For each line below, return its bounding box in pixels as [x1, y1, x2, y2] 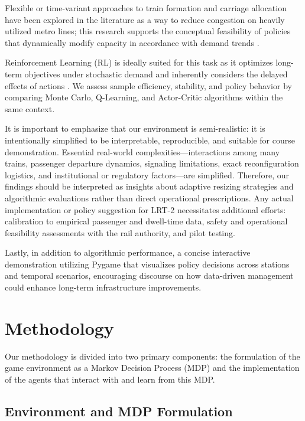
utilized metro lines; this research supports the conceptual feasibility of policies [5, 25, 291, 37]
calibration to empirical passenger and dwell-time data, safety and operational [5, 215, 288, 227]
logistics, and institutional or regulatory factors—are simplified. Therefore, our [5, 168, 290, 181]
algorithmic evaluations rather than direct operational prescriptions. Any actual [5, 191, 294, 204]
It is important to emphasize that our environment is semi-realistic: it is [5, 122, 265, 135]
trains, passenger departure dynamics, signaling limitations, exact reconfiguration [5, 157, 299, 169]
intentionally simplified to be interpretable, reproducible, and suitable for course [5, 133, 295, 146]
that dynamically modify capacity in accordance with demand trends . [5, 36, 259, 48]
